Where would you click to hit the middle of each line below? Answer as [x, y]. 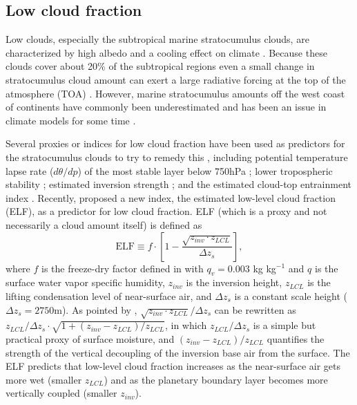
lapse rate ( [30, 170]
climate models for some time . [71, 120]
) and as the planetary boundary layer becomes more [216, 379]
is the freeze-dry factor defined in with [123, 268]
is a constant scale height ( [291, 295]
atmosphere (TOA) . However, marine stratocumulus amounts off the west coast [175, 93]
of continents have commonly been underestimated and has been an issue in [166, 107]
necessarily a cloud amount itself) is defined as [104, 224]
